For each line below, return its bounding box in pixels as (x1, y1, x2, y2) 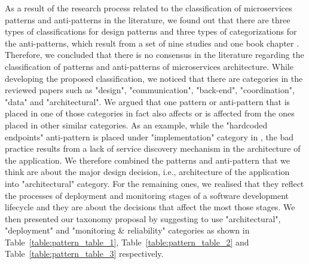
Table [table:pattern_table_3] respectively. (5, 247, 164, 260)
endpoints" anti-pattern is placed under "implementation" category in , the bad (5, 130, 294, 143)
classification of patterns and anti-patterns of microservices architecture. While (5, 60, 293, 72)
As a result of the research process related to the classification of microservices (5, 2, 292, 14)
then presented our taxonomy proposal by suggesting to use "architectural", (5, 212, 281, 225)
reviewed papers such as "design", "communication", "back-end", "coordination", (5, 84, 295, 96)
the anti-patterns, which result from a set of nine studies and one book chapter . (5, 36, 299, 49)
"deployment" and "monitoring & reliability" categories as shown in (5, 224, 250, 237)
